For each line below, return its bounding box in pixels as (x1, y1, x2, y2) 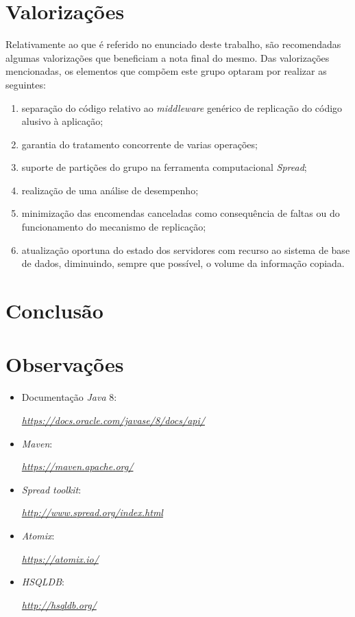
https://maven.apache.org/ (21, 459, 134, 474)
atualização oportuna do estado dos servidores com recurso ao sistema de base (21, 242, 350, 257)
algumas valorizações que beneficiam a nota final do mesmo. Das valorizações (5, 50, 330, 65)
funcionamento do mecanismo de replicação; (21, 220, 206, 234)
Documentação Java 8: (21, 390, 117, 404)
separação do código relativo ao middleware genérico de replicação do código (21, 100, 343, 115)
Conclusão (5, 296, 103, 325)
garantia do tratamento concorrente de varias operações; (21, 137, 258, 151)
